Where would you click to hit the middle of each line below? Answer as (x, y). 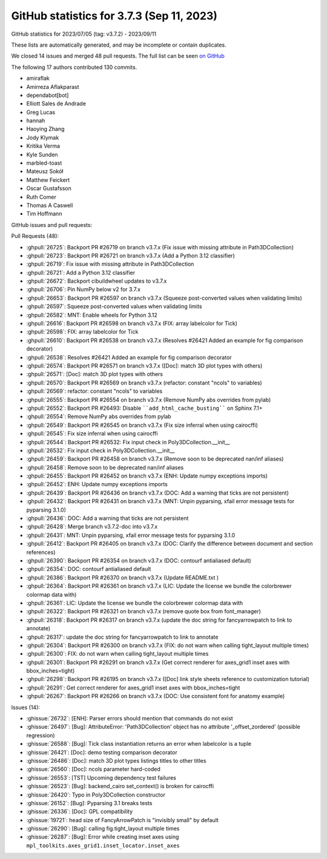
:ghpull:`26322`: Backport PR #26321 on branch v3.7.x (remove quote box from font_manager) (144, 611)
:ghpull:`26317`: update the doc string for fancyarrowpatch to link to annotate (122, 637)
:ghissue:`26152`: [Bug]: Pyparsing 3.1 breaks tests (89, 803)
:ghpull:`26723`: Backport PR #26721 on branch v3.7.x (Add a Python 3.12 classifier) (131, 255)
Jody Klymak (43, 137)
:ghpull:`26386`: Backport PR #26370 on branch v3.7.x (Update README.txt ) (123, 578)
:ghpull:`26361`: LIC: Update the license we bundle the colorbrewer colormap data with (135, 603)
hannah (36, 120)
